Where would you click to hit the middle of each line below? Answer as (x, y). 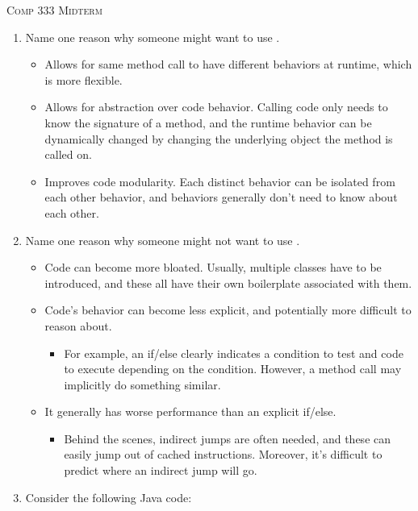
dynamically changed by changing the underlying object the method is (219, 138)
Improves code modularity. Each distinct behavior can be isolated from (220, 181)
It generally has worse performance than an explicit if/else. (190, 411)
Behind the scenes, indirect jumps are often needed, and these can (228, 438)
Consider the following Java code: (109, 497)
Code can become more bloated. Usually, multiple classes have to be (213, 267)
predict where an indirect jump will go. (161, 470)
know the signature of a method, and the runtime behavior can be (208, 122)
